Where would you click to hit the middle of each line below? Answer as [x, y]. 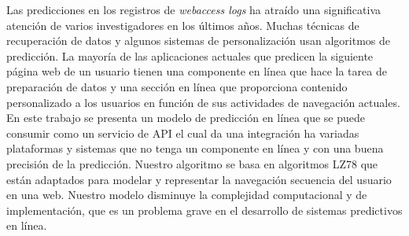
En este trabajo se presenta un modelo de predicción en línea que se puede [186, 118]
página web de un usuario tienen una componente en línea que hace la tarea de [197, 71]
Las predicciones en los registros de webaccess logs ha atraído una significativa [194, 9]
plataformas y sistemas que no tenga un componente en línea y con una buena [195, 148]
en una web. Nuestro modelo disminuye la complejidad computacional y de [187, 195]
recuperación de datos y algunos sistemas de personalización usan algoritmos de [199, 41]
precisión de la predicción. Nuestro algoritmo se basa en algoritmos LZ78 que [192, 163]
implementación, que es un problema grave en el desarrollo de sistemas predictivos [204, 210]
